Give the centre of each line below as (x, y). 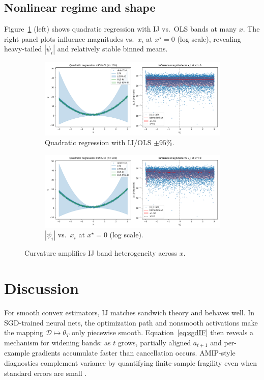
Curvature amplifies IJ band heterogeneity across (101, 253)
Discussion (41, 288)
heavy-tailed (23, 49)
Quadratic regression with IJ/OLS (98, 142)
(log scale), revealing (209, 38)
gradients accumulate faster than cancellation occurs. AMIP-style (134, 353)
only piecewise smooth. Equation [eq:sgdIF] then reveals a (163, 332)
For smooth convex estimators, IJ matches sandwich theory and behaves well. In (129, 313)
